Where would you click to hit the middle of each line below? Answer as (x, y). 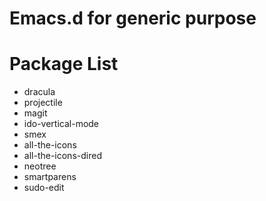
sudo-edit (44, 188)
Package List (64, 64)
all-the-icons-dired (62, 156)
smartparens (50, 177)
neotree (40, 166)
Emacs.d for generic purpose (133, 18)
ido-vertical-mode (61, 124)
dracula (39, 92)
